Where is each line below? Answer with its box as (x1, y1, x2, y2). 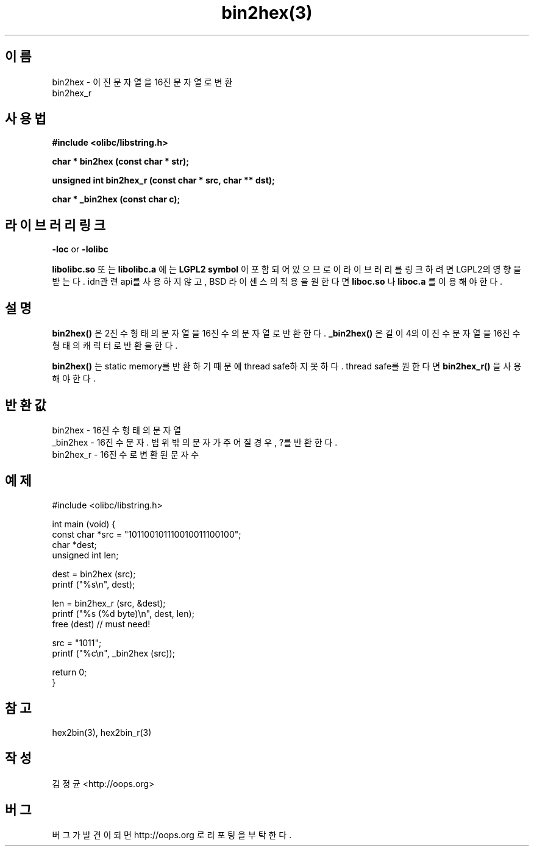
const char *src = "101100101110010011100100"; (52, 529, 241, 539)
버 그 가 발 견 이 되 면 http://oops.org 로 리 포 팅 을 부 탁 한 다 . (52, 830, 292, 841)
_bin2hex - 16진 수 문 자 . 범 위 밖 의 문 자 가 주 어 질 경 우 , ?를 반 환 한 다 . (52, 436, 338, 447)
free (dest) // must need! (52, 618, 151, 629)
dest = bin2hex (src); (52, 568, 136, 579)
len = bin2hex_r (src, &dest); (52, 597, 166, 608)
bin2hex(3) (221, 2, 313, 23)
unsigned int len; (52, 549, 119, 560)
